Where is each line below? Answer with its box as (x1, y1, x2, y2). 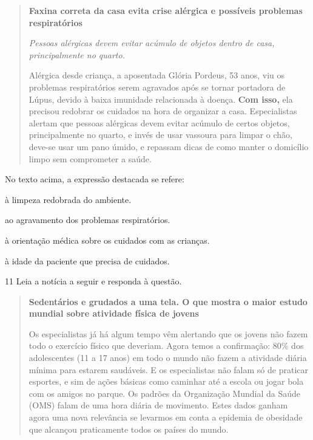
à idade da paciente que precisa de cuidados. (5, 254, 170, 267)
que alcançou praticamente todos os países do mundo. (29, 422, 229, 435)
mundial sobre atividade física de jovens (29, 307, 199, 320)
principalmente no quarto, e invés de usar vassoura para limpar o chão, (29, 128, 292, 141)
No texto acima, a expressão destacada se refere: (5, 173, 184, 185)
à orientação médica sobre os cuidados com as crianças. (5, 233, 210, 246)
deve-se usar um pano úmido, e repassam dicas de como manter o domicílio (29, 140, 309, 153)
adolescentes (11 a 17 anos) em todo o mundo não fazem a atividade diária (29, 351, 307, 364)
